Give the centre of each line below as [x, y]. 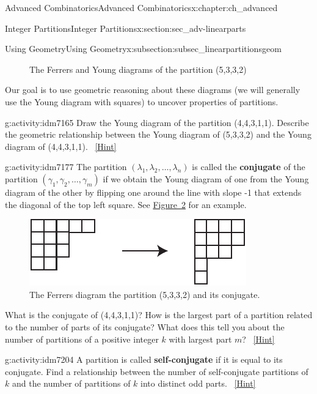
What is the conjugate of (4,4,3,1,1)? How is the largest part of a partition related [159, 315]
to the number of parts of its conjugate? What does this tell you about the [145, 326]
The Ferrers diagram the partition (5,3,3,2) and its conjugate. [145, 294]
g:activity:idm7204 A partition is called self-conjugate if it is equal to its [144, 359]
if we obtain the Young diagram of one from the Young [206, 178]
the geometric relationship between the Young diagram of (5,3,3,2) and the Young [158, 134]
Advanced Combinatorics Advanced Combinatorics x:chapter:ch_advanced [141, 7]
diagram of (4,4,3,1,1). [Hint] [61, 146]
